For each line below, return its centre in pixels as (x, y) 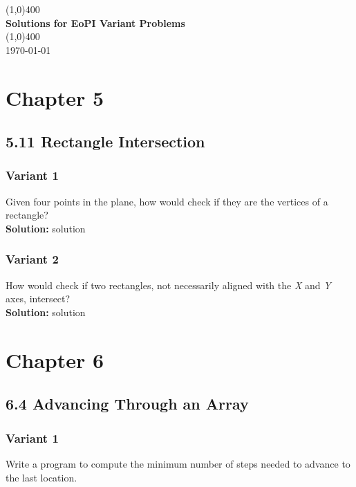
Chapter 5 (55, 97)
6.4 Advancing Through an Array (127, 404)
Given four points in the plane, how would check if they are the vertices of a (167, 201)
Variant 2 (32, 259)
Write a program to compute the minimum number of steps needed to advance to (178, 463)
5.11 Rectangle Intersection (105, 141)
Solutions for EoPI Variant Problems (95, 22)
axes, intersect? (38, 298)
